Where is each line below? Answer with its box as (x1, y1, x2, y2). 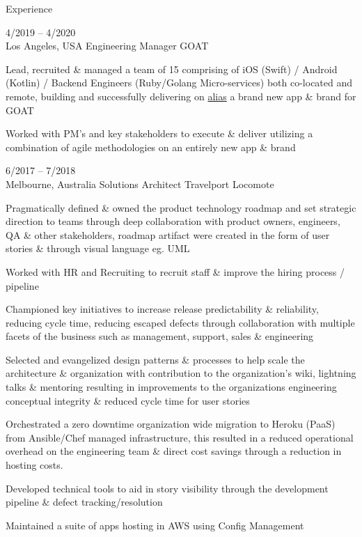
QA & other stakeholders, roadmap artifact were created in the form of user (6, 227, 330, 242)
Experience (6, 1, 53, 15)
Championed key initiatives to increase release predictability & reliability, (6, 302, 319, 316)
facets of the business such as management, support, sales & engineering (6, 329, 314, 343)
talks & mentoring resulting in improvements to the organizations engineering (6, 380, 337, 394)
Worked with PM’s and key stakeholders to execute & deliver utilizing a (6, 126, 313, 141)
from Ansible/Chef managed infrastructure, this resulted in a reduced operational (6, 430, 354, 444)
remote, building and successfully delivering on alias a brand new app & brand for (6, 88, 356, 103)
